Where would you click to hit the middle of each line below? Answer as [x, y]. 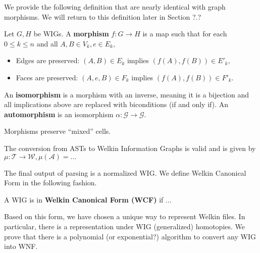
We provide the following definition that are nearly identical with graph [115, 7]
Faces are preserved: [47, 77]
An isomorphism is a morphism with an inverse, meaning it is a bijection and [126, 94]
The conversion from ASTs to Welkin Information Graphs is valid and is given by [130, 148]
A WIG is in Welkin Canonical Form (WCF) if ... [88, 199]
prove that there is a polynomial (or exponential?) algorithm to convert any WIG [130, 236]
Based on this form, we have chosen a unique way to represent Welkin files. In [125, 216]
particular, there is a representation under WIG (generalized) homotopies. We [125, 226]
